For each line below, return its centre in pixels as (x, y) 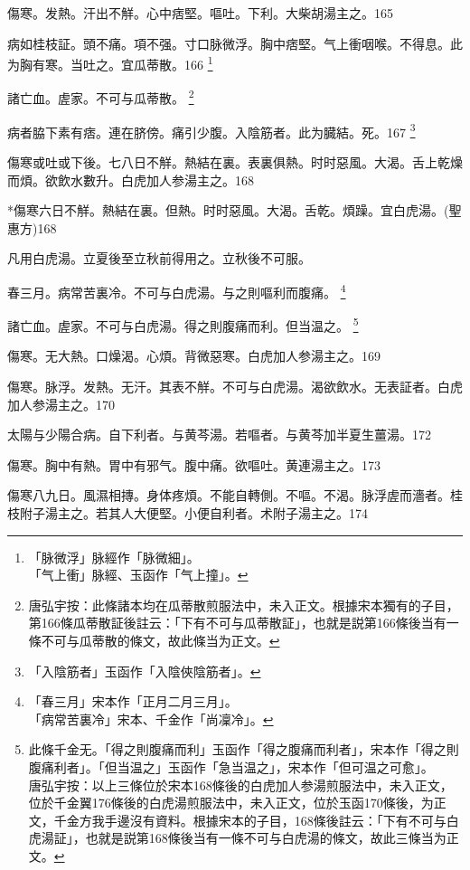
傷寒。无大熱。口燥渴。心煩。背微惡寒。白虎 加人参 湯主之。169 (194, 356)
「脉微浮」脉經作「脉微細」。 (114, 557)
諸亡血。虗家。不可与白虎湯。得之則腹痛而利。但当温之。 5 (183, 324)
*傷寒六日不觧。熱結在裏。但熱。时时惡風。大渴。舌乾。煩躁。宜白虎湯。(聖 (235, 210)
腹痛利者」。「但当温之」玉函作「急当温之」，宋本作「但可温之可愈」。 (231, 766)
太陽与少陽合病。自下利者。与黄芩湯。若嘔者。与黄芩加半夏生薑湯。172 (219, 435)
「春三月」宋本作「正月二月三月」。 (133, 701)
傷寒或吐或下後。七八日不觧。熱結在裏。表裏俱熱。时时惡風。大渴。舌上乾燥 (235, 161)
